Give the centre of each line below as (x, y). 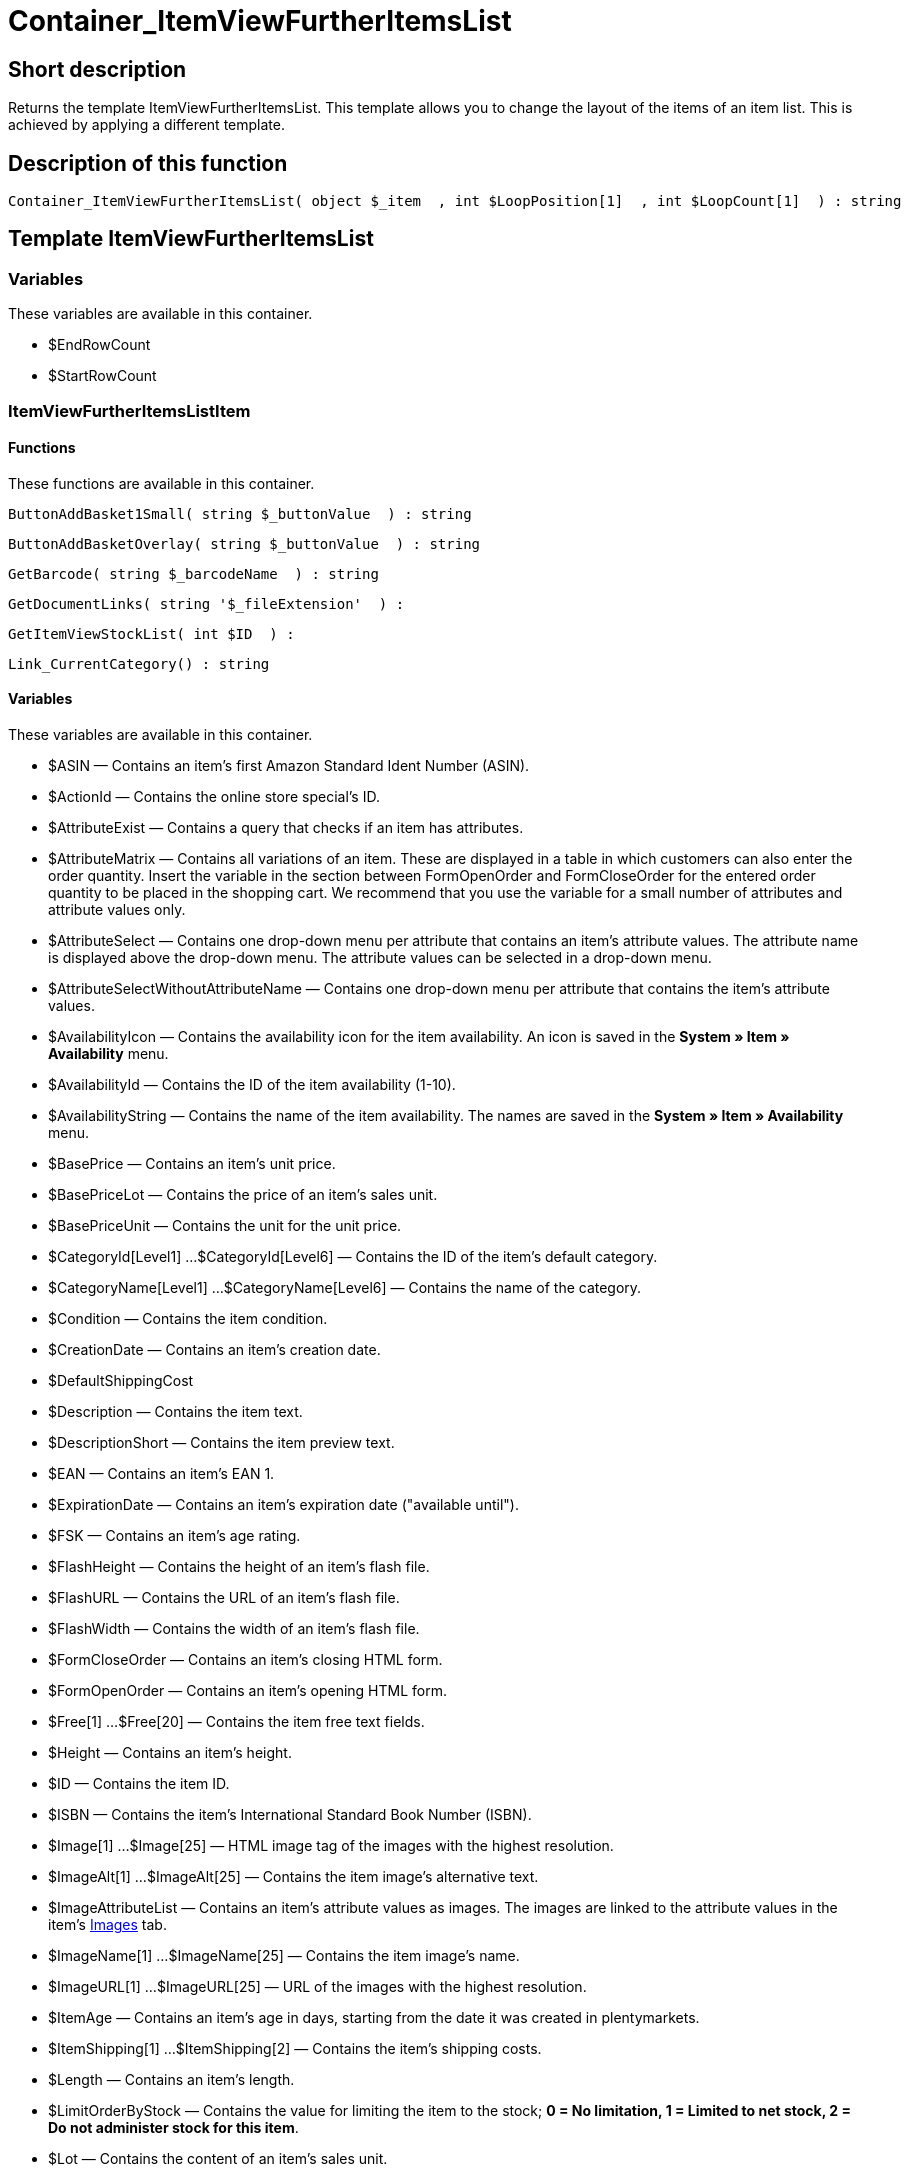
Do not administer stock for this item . (173, 2128)
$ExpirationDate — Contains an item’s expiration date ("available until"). (283, 1505)
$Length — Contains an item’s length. (171, 2080)
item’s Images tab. (107, 1925)
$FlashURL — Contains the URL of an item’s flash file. (224, 1598)
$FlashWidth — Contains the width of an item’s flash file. (234, 1629)
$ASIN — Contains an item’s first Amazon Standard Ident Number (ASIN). (289, 766)
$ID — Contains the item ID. (139, 1784)
